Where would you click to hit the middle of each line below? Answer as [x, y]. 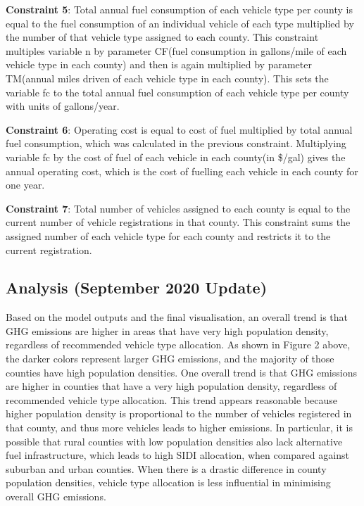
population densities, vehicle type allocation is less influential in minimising [168, 482]
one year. [25, 185]
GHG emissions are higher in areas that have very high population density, [167, 330]
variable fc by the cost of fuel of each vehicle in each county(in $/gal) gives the [176, 157]
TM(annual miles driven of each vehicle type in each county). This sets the [167, 78]
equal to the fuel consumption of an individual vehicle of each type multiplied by [180, 23]
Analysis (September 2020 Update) [137, 287]
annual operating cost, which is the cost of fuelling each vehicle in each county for [182, 171]
